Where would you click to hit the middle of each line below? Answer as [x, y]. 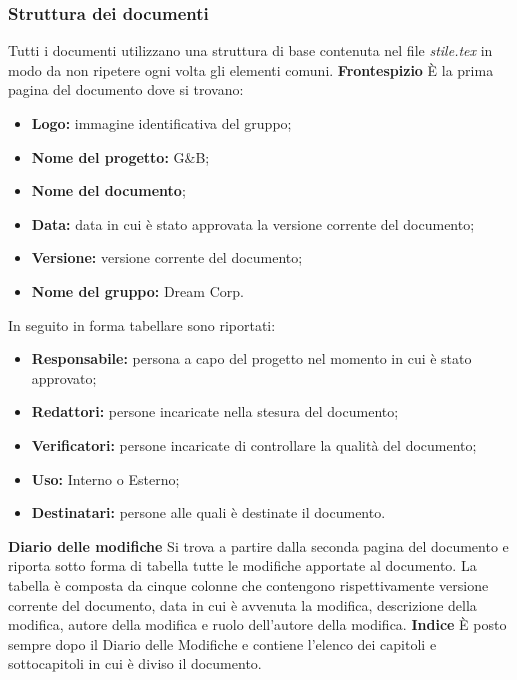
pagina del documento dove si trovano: [126, 89]
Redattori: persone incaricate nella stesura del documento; [215, 411]
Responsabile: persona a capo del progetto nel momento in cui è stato [251, 358]
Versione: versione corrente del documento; [167, 257]
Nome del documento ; [108, 190]
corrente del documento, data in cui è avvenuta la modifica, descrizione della [242, 604]
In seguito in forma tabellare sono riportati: [142, 324]
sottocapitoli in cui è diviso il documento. [135, 663]
